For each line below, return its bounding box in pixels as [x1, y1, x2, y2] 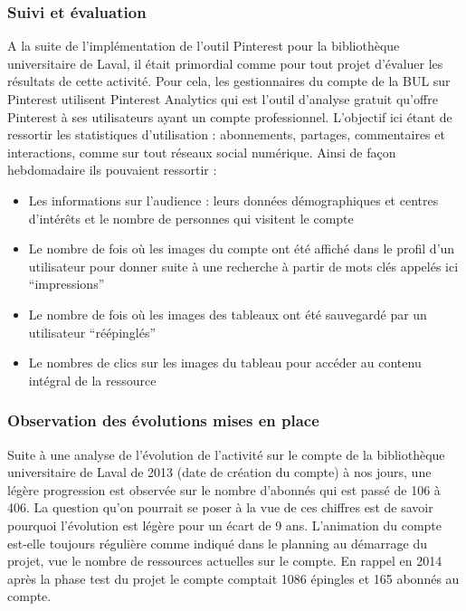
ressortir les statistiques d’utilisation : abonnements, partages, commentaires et [7, 125, 445, 144]
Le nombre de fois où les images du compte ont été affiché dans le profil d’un [28, 239, 455, 258]
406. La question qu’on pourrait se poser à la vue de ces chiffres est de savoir [7, 498, 433, 517]
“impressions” [28, 274, 105, 293]
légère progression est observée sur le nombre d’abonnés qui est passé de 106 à [7, 480, 441, 499]
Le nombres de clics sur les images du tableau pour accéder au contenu [28, 353, 422, 372]
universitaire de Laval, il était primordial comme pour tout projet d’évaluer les [7, 53, 443, 72]
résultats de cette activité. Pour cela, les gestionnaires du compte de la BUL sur [7, 72, 451, 91]
